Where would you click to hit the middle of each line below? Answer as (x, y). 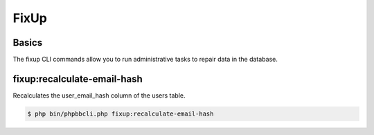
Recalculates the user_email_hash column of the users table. (99, 95)
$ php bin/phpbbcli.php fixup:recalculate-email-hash (121, 114)
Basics (28, 43)
